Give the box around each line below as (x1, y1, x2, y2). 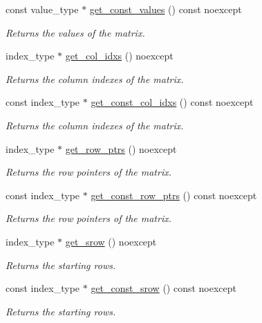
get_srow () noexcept (65, 234, 157, 248)
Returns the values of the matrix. (6, 25, 145, 39)
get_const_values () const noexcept (89, 2, 242, 16)
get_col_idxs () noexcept (65, 48, 174, 63)
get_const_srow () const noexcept (91, 281, 237, 295)
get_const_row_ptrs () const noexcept (91, 187, 257, 202)
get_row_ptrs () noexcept (65, 141, 177, 156)
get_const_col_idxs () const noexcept (91, 95, 254, 109)
